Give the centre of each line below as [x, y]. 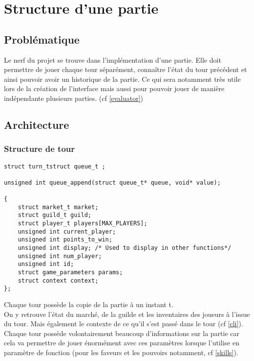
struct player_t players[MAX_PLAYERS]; [83, 224]
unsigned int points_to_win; [65, 240]
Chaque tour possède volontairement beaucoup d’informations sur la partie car [122, 333]
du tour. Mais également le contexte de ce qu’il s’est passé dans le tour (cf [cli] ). [124, 324]
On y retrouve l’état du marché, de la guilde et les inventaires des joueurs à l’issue [127, 314]
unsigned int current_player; [67, 231]
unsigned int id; [46, 264]
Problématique [42, 39]
